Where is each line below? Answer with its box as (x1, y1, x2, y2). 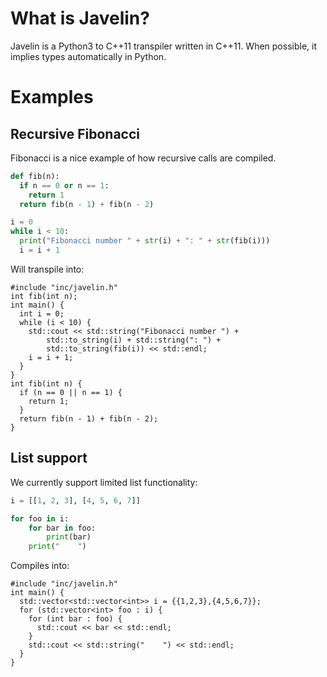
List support (10, 450, 88, 467)
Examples (10, 86, 94, 109)
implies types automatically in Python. (10, 50, 167, 62)
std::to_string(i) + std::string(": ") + (46, 335, 222, 345)
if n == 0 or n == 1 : (19, 180, 110, 191)
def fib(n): (10, 171, 60, 181)
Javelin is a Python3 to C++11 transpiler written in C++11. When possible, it (10, 40, 317, 52)
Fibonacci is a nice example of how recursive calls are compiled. (10, 152, 277, 164)
